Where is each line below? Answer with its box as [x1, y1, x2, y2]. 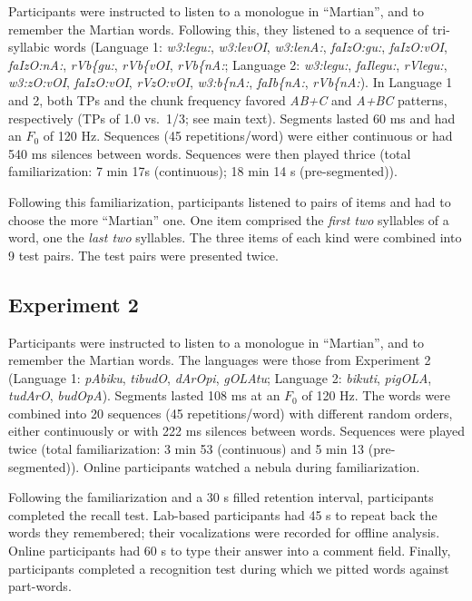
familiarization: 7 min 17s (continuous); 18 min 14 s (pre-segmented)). [8, 162, 398, 181]
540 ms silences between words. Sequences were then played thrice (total [8, 143, 411, 163]
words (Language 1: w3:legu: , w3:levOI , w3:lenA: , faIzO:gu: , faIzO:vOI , [54, 37, 447, 56]
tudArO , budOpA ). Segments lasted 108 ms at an [8, 386, 280, 405]
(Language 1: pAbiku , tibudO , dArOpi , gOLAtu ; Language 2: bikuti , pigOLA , [8, 368, 432, 387]
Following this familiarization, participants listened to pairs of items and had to [8, 192, 451, 211]
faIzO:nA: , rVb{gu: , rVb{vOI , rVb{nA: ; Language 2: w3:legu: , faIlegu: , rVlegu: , [8, 54, 447, 74]
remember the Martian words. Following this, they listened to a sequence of [8, 19, 428, 38]
